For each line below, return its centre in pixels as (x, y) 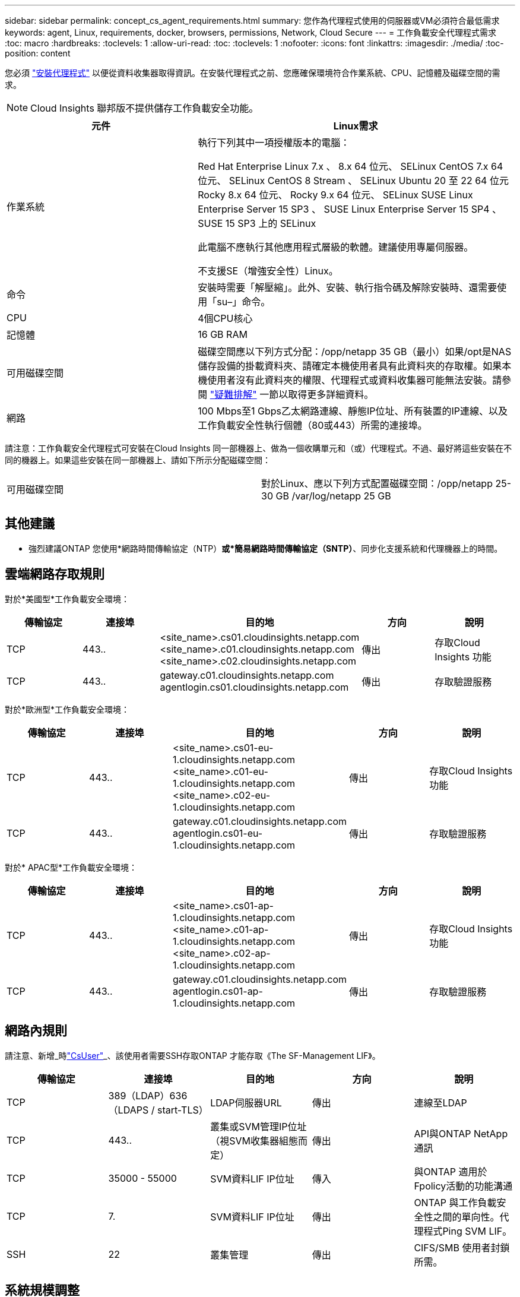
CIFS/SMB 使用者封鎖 (462, 1247)
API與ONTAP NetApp (461, 1133)
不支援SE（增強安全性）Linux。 (268, 271)
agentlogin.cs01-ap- (218, 991)
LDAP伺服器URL (246, 1103)
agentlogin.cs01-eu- (218, 833)
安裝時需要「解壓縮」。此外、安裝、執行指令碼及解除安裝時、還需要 (348, 287)
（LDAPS (129, 1110)
